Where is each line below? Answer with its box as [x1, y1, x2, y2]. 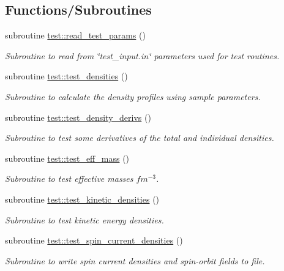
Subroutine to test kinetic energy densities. [5, 213, 164, 226]
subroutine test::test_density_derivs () [5, 110, 151, 123]
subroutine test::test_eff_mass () [5, 151, 130, 164]
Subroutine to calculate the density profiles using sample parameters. [5, 90, 261, 103]
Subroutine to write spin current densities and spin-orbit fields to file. [5, 254, 265, 267]
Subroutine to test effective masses [5, 172, 133, 185]
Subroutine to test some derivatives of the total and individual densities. [5, 131, 274, 144]
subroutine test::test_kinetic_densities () [5, 192, 160, 205]
